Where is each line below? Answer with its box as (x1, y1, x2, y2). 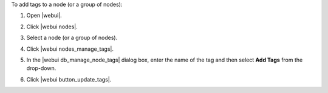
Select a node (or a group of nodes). (26, 34, 118, 42)
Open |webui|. (26, 12, 62, 19)
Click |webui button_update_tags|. (26, 75, 112, 83)
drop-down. (26, 65, 56, 72)
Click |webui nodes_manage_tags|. (26, 45, 114, 53)
